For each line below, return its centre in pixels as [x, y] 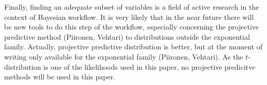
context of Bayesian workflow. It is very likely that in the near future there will [129, 17]
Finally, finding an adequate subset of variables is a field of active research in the [132, 7]
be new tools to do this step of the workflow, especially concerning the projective [132, 27]
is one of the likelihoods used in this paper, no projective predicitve [149, 66]
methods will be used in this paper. [60, 77]
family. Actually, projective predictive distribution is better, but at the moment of [133, 47]
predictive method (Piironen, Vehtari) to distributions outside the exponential [127, 36]
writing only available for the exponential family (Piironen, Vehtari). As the [124, 56]
